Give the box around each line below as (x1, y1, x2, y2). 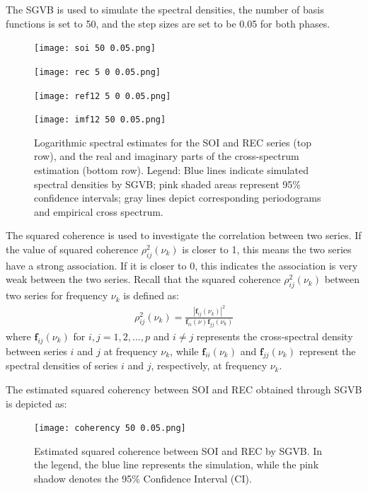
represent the (299, 343, 356, 358)
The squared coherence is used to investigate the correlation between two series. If (6, 228, 362, 243)
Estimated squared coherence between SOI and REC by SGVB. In (34, 443, 323, 458)
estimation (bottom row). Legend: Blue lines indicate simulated (34, 163, 309, 177)
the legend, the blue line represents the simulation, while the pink (34, 457, 319, 472)
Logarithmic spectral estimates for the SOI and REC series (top (34, 134, 311, 149)
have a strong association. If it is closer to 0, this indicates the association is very (6, 258, 358, 272)
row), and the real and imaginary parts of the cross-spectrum (34, 149, 299, 163)
